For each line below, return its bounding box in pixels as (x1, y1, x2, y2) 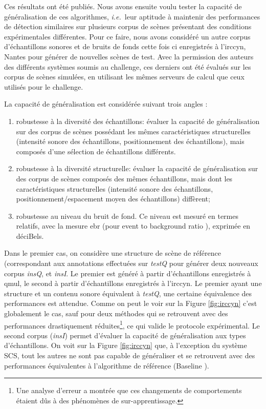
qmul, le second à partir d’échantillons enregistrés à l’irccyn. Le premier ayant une (4, 278, 262, 289)
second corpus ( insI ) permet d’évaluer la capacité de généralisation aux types (4, 330, 246, 340)
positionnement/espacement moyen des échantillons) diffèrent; (16, 193, 210, 204)
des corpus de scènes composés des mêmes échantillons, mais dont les (16, 173, 233, 183)
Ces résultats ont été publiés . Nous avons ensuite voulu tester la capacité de (4, 1, 242, 11)
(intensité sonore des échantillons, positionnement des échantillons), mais (16, 136, 245, 147)
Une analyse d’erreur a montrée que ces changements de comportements (16, 385, 242, 396)
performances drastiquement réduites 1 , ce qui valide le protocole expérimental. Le (4, 318, 260, 331)
